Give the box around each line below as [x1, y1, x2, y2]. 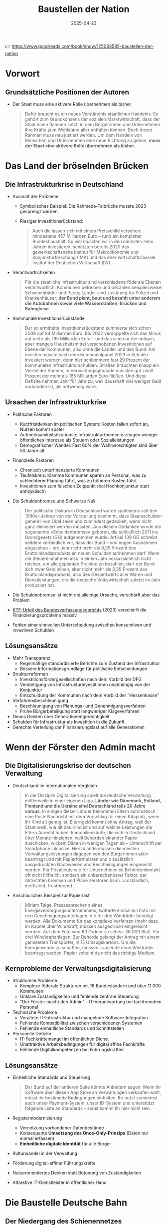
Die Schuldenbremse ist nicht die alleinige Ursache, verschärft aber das [12, 591, 160, 597]
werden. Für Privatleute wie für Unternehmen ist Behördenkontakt [24, 867, 161, 873]
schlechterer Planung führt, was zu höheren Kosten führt [19, 477, 137, 483]
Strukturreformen [12, 671, 48, 677]
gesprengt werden [19, 208, 58, 214]
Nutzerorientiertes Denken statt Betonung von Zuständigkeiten [12, 1170, 141, 1176]
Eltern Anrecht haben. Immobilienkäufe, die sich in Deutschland [24, 829, 156, 835]
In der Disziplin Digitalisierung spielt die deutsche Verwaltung [24, 792, 151, 798]
